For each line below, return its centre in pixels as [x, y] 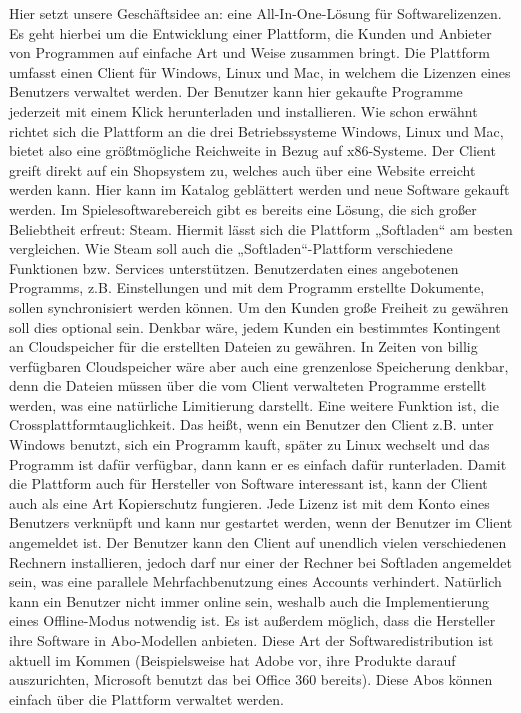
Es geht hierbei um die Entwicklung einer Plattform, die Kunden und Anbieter [250, 32]
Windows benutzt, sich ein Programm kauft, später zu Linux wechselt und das [249, 444]
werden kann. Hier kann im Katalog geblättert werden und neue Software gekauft [259, 189]
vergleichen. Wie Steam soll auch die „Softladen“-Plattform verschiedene [231, 248]
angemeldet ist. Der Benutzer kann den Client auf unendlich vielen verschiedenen [258, 542]
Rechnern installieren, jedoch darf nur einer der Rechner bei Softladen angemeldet [260, 561]
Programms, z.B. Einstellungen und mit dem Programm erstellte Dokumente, [247, 287]
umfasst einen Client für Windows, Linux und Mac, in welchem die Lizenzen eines [260, 71]
